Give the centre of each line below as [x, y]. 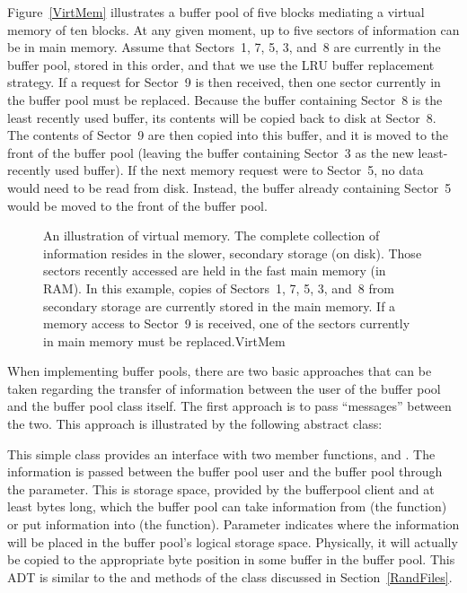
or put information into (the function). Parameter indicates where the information [233, 524]
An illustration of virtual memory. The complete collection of [211, 235]
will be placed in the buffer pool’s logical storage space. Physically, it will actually [233, 541]
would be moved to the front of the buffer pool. [137, 205]
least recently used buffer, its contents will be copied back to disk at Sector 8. [222, 117]
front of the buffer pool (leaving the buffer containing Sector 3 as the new [211, 152]
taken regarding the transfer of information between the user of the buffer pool [224, 388]
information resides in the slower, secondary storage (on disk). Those [233, 253]
